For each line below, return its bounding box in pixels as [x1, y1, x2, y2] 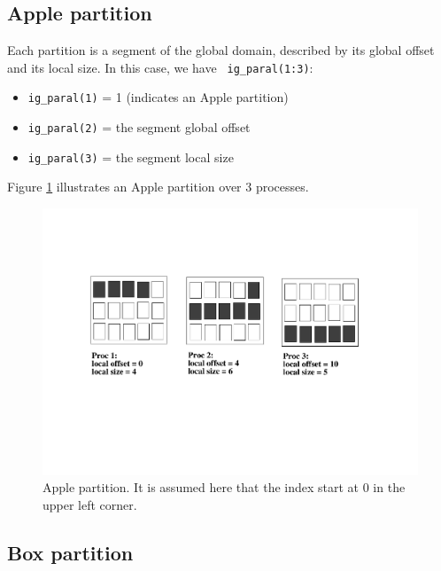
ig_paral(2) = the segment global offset [27, 118, 251, 137]
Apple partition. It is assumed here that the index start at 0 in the [43, 478, 406, 497]
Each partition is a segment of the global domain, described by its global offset [7, 41, 435, 59]
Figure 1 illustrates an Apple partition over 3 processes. [7, 177, 309, 196]
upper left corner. [43, 495, 137, 513]
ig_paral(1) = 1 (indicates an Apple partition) [27, 88, 289, 106]
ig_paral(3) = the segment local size [27, 147, 234, 166]
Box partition [7, 538, 134, 566]
